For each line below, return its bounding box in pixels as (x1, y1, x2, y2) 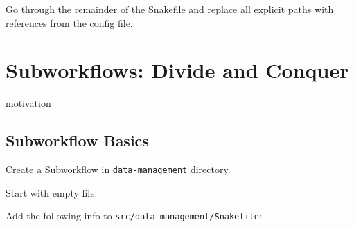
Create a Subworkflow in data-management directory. (6, 162, 231, 177)
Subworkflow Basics (6, 130, 149, 151)
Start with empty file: (6, 185, 98, 199)
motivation (6, 96, 51, 110)
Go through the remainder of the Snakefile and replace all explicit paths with (6, 2, 334, 16)
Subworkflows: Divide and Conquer (6, 56, 349, 84)
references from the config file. (6, 15, 133, 30)
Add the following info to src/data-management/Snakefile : (6, 208, 262, 223)
